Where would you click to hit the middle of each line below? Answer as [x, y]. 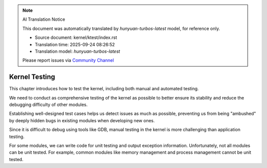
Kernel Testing [32, 77]
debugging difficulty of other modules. [48, 105]
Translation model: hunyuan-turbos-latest [78, 51]
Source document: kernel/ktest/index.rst [76, 37]
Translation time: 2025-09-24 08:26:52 [75, 44]
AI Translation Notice [44, 19]
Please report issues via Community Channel [68, 60]
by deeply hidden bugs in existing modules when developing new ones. [82, 120]
